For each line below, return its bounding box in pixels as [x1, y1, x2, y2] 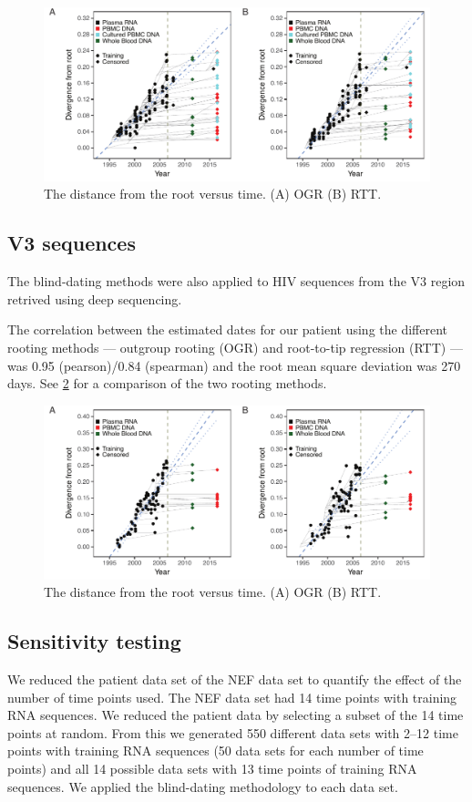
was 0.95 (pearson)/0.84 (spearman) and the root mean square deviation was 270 [7, 355, 461, 375]
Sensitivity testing [7, 627, 181, 655]
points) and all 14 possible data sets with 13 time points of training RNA [7, 759, 417, 778]
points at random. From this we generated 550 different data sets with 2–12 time [7, 723, 458, 742]
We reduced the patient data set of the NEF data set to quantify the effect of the [7, 670, 462, 689]
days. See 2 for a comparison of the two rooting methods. [7, 374, 327, 393]
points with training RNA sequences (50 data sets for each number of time [7, 741, 424, 760]
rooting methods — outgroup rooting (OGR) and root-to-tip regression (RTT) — [7, 338, 463, 357]
